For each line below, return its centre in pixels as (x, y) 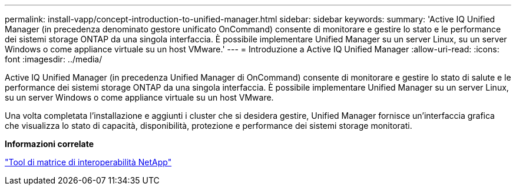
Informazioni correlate (49, 144)
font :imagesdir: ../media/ (54, 59)
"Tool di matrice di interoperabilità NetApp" (88, 162)
